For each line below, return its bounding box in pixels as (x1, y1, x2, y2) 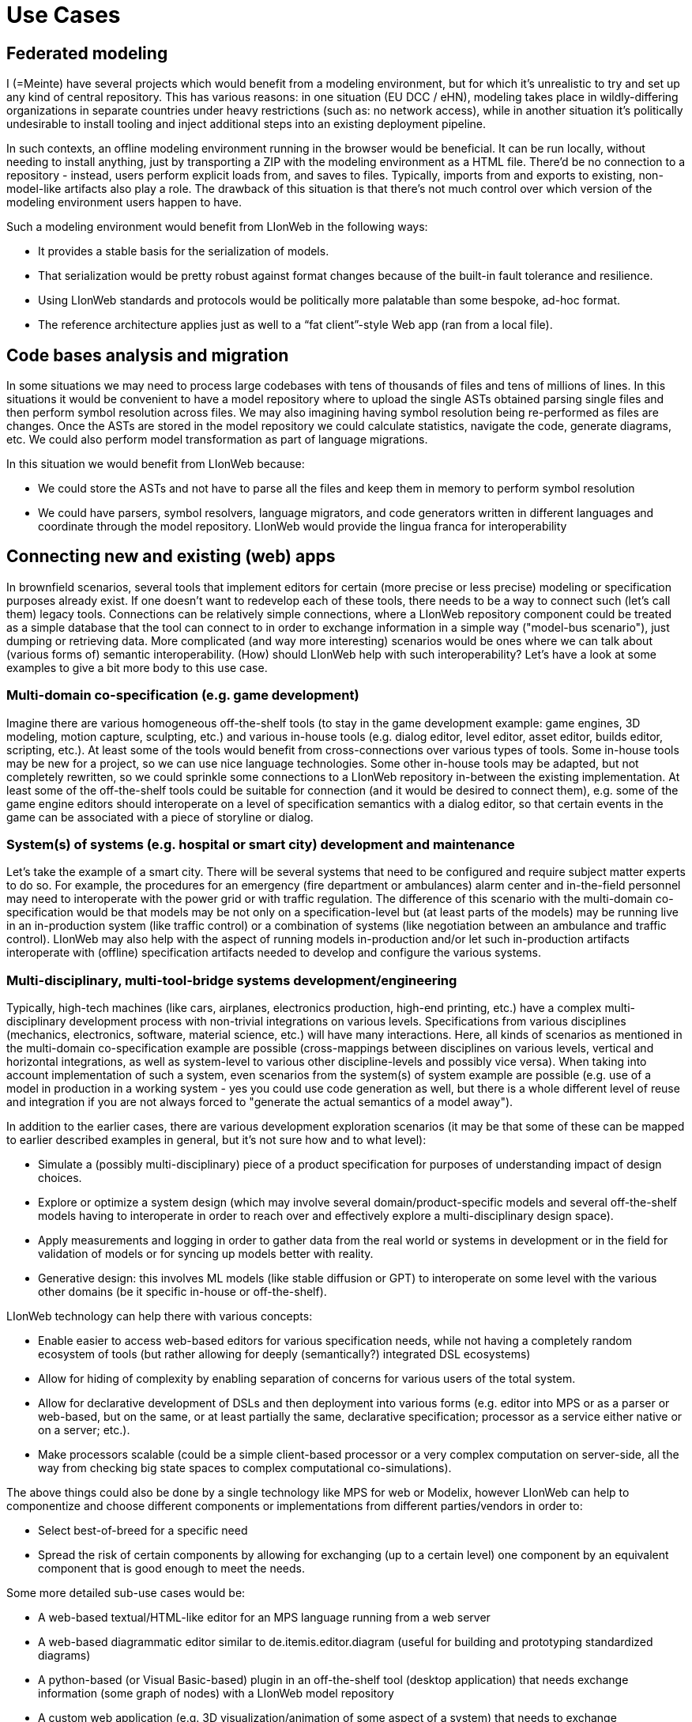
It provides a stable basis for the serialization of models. (38, 244, 329, 259)
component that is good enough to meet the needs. (38, 1562, 306, 1576)
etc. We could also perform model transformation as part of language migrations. (6, 432, 428, 447)
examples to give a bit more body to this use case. (6, 660, 268, 674)
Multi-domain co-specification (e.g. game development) (6, 687, 359, 704)
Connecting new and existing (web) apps (6, 546, 336, 567)
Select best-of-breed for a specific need (38, 1524, 248, 1538)
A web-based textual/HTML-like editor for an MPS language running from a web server (38, 1611, 491, 1625)
